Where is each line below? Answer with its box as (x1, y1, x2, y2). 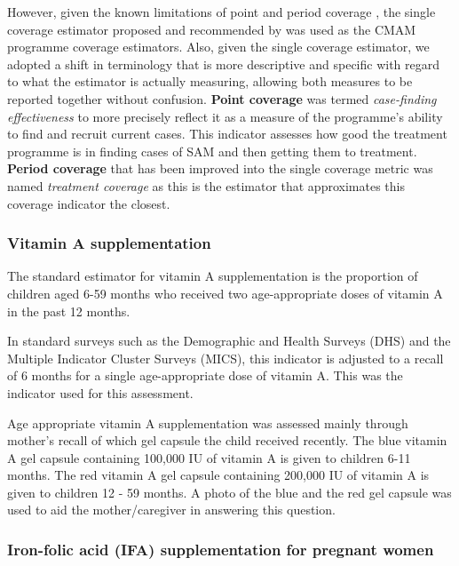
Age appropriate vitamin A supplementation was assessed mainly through (7, 413, 408, 432)
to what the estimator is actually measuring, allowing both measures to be (7, 72, 413, 91)
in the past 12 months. (7, 301, 131, 320)
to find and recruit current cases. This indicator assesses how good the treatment (7, 124, 447, 143)
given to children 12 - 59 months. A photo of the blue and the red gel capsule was (7, 482, 452, 501)
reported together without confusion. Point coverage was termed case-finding (7, 89, 437, 108)
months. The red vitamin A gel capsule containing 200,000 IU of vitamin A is (7, 466, 430, 484)
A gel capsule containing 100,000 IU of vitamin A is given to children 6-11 (7, 448, 411, 466)
